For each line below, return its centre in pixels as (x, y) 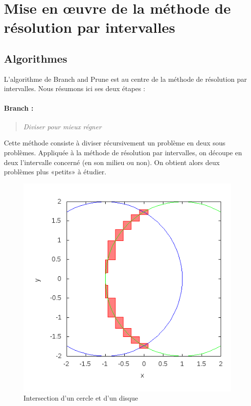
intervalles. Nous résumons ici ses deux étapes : (75, 88)
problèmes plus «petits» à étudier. (55, 172)
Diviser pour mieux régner (62, 126)
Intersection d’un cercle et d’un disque (81, 398)
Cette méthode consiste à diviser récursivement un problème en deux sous (115, 143)
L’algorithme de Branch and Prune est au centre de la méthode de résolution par (125, 79)
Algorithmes (36, 58)
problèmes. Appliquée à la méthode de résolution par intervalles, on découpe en (123, 152)
